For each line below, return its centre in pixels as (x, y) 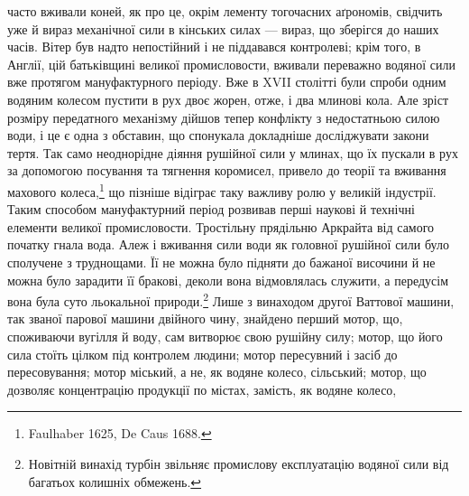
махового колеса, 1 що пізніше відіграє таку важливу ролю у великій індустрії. (222, 190)
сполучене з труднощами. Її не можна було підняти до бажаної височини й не (221, 262)
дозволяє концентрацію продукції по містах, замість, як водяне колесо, (202, 389)
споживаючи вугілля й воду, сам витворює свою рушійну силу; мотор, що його (225, 336)
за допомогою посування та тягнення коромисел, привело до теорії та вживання (227, 170)
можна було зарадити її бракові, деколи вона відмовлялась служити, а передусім (228, 280)
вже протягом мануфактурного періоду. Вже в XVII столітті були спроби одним (227, 82)
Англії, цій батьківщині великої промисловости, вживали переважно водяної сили (232, 64)
